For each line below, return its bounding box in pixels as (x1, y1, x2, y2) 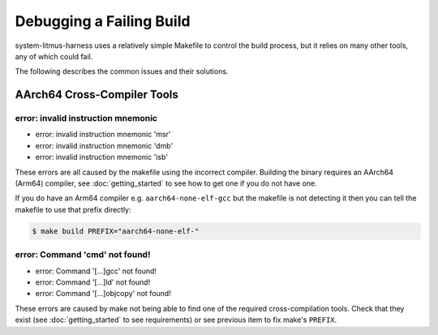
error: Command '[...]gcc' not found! (35, 266, 157, 276)
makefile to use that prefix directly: (15, 204, 131, 214)
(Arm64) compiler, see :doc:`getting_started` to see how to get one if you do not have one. (15, 178, 317, 188)
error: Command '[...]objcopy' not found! (35, 289, 172, 298)
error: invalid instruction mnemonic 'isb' (35, 152, 168, 162)
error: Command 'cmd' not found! (15, 249, 151, 260)
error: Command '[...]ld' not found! (35, 277, 151, 287)
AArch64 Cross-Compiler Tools (15, 88, 178, 101)
